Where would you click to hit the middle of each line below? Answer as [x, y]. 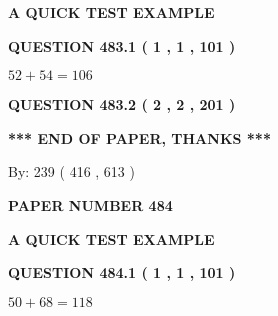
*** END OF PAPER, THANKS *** [139, 137]
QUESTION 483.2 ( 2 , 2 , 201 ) [122, 104]
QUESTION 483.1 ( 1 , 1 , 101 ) [122, 45]
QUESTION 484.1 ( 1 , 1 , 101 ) [122, 272]
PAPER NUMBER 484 [90, 204]
